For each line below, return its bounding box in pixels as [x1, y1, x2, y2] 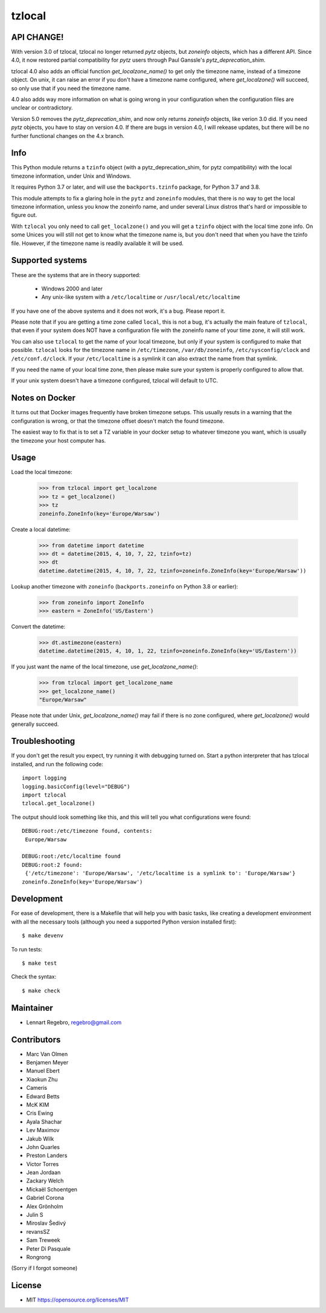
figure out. [11, 212, 37, 219]
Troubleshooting [11, 736, 75, 746]
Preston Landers [26, 1152, 68, 1159]
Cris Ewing [26, 1110, 54, 1117]
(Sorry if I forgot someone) [11, 1265, 78, 1272]
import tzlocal [22, 792, 67, 798]
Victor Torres [26, 1160, 59, 1167]
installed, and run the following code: [11, 760, 104, 767]
